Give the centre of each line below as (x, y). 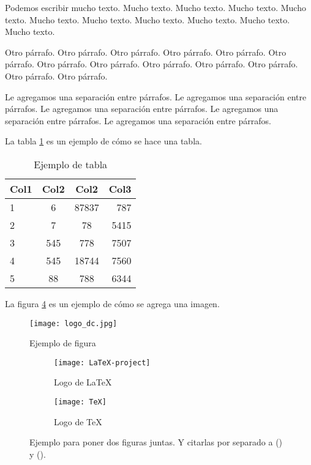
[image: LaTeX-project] (102, 363)
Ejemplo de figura (63, 343)
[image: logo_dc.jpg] (73, 323)
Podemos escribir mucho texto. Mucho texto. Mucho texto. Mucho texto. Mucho (155, 7)
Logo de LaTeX (83, 382)
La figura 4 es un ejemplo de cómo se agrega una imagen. (112, 303)
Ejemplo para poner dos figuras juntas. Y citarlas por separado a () (156, 442)
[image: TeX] (80, 402)
